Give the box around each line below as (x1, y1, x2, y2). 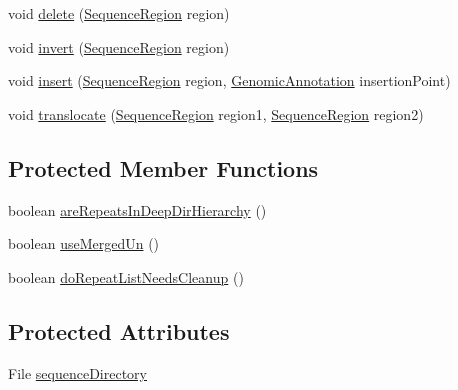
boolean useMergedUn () (8, 233, 160, 254)
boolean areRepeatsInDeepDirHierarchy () (8, 199, 267, 220)
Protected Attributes (8, 315, 230, 346)
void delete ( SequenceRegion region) (8, 3, 230, 23)
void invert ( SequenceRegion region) (8, 36, 230, 57)
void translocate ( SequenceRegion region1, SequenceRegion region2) (8, 103, 424, 124)
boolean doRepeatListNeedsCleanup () (8, 266, 244, 287)
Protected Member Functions (8, 152, 319, 183)
